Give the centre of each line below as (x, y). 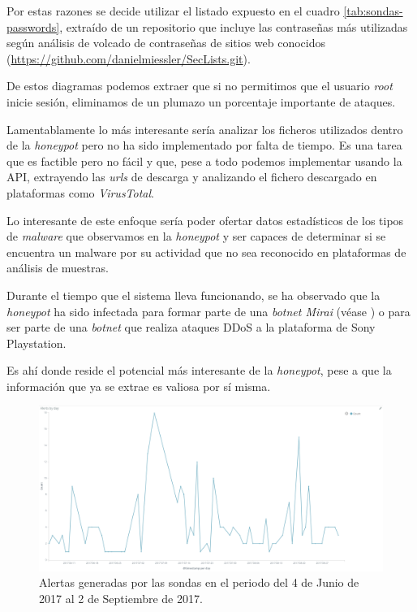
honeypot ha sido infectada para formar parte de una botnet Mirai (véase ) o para (208, 311)
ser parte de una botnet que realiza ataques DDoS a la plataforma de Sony (191, 327)
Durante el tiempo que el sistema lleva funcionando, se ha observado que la (193, 295)
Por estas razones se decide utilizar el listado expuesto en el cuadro (173, 11)
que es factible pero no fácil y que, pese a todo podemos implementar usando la (204, 161)
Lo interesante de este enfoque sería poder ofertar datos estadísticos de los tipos (205, 220)
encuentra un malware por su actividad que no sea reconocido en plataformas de (206, 252)
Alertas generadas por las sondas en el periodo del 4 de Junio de (199, 582)
